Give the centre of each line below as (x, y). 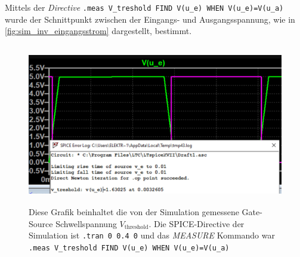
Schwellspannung (86, 223)
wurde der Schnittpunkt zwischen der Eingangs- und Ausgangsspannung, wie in (150, 19)
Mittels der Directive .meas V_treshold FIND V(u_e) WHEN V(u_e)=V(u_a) (144, 7)
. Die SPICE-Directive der (197, 223)
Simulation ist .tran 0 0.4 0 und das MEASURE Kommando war (152, 235)
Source (41, 223)
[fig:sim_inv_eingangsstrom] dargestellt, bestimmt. (98, 31)
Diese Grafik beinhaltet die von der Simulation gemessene (134, 212)
